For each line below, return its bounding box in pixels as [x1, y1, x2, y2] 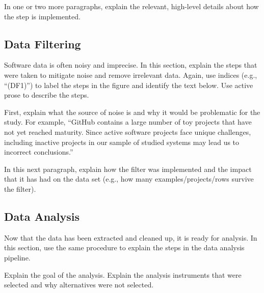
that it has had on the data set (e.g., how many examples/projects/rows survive [4, 173, 254, 184]
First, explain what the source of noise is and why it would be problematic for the [4, 106, 260, 117]
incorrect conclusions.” [4, 146, 73, 157]
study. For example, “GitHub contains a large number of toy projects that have [4, 116, 252, 127]
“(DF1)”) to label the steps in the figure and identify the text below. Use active [4, 79, 253, 90]
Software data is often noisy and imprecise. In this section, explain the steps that [4, 60, 257, 70]
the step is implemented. [4, 11, 81, 21]
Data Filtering [4, 36, 81, 51]
